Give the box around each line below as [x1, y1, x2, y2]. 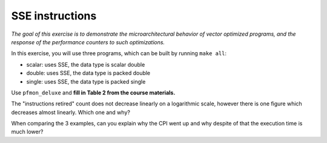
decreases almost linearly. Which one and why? [11, 108, 130, 116]
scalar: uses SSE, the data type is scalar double [26, 61, 145, 68]
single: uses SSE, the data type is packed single [26, 78, 146, 85]
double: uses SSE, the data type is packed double [26, 70, 151, 77]
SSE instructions [11, 9, 97, 22]
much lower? [11, 128, 44, 136]
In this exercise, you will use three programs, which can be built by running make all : [11, 50, 227, 57]
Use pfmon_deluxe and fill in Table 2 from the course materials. [11, 88, 176, 96]
